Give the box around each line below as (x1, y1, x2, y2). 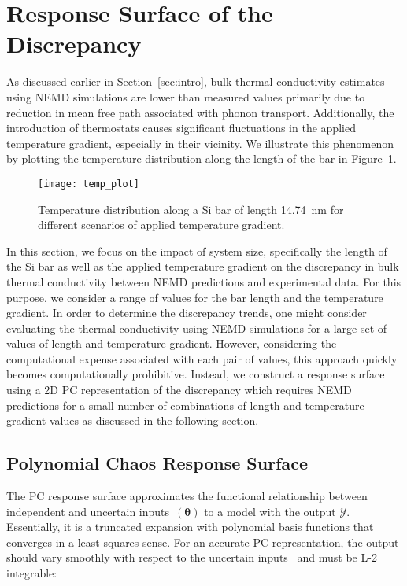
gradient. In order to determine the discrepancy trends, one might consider (6, 304, 367, 321)
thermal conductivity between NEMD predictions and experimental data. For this (6, 273, 401, 289)
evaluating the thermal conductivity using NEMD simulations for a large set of (6, 319, 387, 336)
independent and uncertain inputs (6, 503, 170, 519)
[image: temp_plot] (38, 178, 139, 190)
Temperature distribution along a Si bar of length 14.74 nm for (38, 201, 344, 217)
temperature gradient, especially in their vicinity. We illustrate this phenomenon (6, 135, 394, 151)
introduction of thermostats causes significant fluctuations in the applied (6, 120, 356, 136)
